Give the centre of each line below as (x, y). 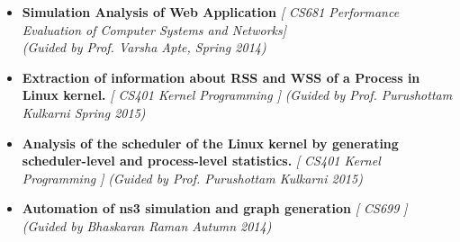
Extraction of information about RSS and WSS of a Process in (221, 77)
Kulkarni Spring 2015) (84, 112)
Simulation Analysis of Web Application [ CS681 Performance (211, 12)
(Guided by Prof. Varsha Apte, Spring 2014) (144, 47)
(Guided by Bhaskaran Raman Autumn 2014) (147, 225)
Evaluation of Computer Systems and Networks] (154, 29)
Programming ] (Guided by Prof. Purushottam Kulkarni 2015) (192, 178)
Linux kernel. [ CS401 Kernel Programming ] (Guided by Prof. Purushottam (237, 95)
